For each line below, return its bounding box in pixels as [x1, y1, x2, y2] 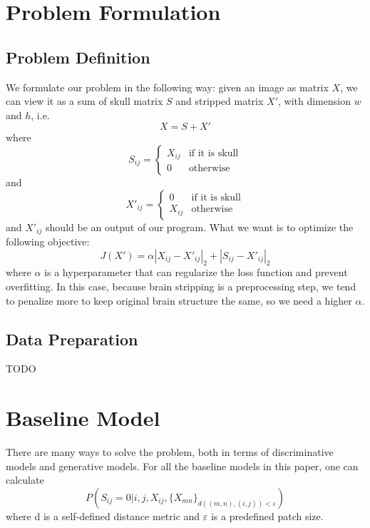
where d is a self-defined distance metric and [6, 508, 200, 523]
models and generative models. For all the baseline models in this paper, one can [6, 458, 359, 473]
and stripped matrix [175, 93, 264, 108]
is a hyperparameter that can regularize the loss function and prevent [44, 265, 348, 280]
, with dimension [277, 93, 351, 108]
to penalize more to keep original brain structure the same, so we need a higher [6, 293, 352, 308]
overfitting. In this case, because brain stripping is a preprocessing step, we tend [6, 278, 356, 293]
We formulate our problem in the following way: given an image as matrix [6, 79, 329, 94]
